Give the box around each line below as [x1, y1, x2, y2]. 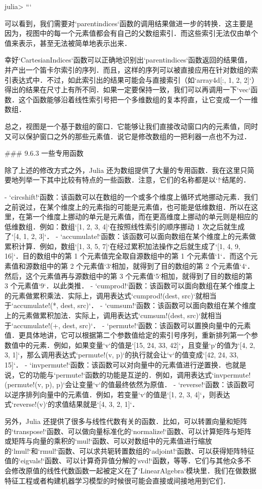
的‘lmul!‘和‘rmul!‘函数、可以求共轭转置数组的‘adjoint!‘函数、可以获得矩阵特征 [5, 445, 255, 456]
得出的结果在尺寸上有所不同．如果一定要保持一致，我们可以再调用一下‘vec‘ [5, 84, 251, 95]
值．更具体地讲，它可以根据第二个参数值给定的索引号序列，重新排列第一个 [5, 330, 251, 340]
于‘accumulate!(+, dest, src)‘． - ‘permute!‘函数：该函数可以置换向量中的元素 [5, 320, 251, 330]
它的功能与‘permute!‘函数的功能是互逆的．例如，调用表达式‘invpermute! [18, 369, 251, 380]
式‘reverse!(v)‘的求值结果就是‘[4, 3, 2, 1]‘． [5, 399, 139, 409]
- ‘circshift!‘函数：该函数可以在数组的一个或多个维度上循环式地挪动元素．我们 [5, 191, 258, 202]
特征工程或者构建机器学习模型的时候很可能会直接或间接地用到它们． [5, 475, 230, 485]
